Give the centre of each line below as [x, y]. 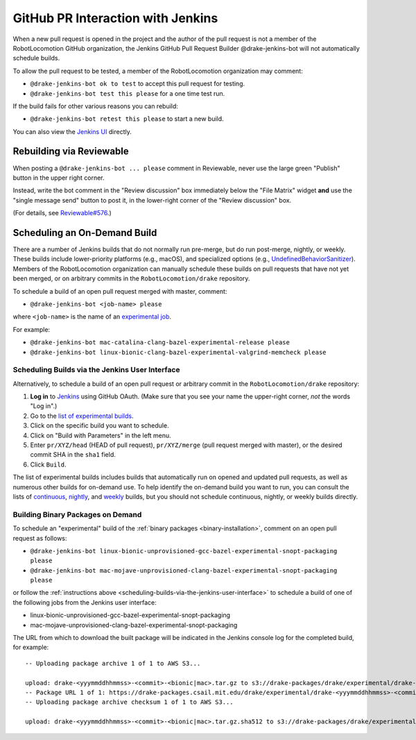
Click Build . [48, 464]
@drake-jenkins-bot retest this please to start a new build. [127, 119]
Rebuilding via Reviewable [71, 152]
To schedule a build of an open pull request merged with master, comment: [120, 291]
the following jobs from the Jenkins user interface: [85, 602]
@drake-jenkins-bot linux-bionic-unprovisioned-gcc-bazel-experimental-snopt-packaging [184, 551]
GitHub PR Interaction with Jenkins [115, 18]
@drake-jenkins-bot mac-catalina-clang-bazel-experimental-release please [160, 343]
